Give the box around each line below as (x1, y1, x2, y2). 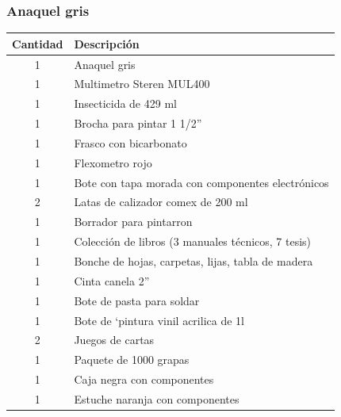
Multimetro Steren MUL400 (74, 75, 210, 92)
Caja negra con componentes (74, 371, 214, 388)
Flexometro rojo (74, 154, 152, 170)
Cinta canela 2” (74, 272, 150, 289)
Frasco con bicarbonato (74, 134, 187, 151)
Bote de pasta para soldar (74, 292, 200, 308)
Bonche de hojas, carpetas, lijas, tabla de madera (74, 253, 313, 269)
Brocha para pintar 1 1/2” (74, 115, 202, 132)
